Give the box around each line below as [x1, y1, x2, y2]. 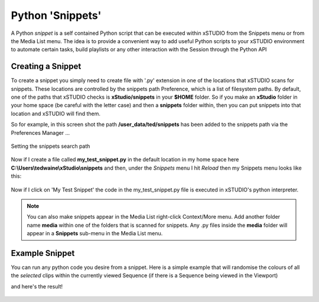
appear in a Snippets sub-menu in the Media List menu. [27, 230, 163, 237]
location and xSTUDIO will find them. [11, 110, 100, 117]
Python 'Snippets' [11, 9, 102, 22]
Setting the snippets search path [11, 142, 90, 150]
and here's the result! [11, 282, 63, 290]
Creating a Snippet [11, 61, 82, 72]
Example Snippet [11, 248, 75, 258]
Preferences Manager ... [11, 129, 70, 136]
